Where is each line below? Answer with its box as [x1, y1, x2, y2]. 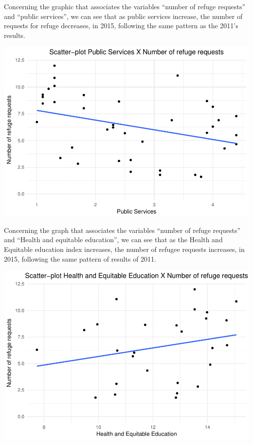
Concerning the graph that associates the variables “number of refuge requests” [4, 225, 241, 235]
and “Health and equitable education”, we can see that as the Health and [4, 234, 223, 245]
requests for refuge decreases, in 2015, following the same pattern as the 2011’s [4, 20, 238, 31]
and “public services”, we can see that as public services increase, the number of [4, 11, 243, 21]
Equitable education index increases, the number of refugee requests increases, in [4, 244, 245, 254]
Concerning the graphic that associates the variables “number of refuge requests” [4, 1, 246, 11]
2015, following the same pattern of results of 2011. [4, 253, 156, 264]
